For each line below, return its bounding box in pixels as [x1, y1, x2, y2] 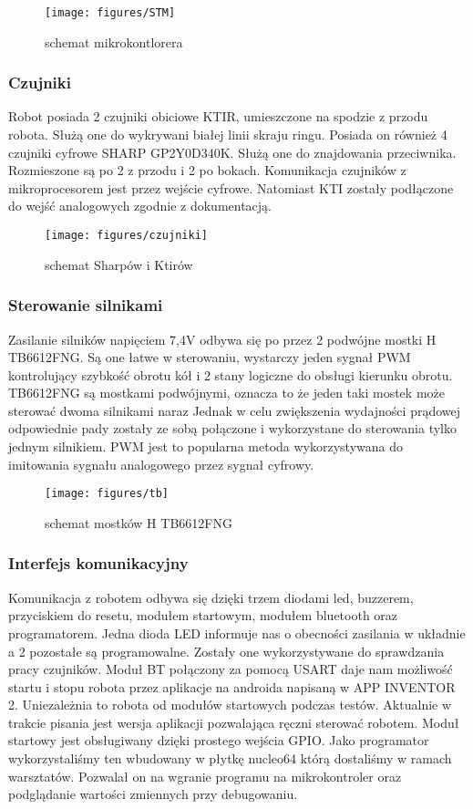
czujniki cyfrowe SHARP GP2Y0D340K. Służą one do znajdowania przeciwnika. [8, 142, 457, 161]
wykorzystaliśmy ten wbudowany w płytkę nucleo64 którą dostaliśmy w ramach [8, 749, 452, 768]
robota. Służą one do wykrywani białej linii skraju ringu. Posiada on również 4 [8, 125, 447, 144]
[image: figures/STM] [45, 6, 176, 19]
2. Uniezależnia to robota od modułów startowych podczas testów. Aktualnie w [8, 695, 452, 714]
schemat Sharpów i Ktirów [45, 254, 193, 274]
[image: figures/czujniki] [45, 229, 208, 243]
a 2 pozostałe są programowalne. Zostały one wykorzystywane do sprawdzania [8, 641, 445, 660]
